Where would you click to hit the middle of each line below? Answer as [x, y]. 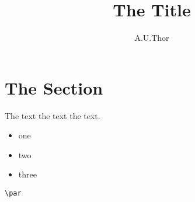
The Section [54, 87]
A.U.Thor [152, 38]
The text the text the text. [53, 115]
